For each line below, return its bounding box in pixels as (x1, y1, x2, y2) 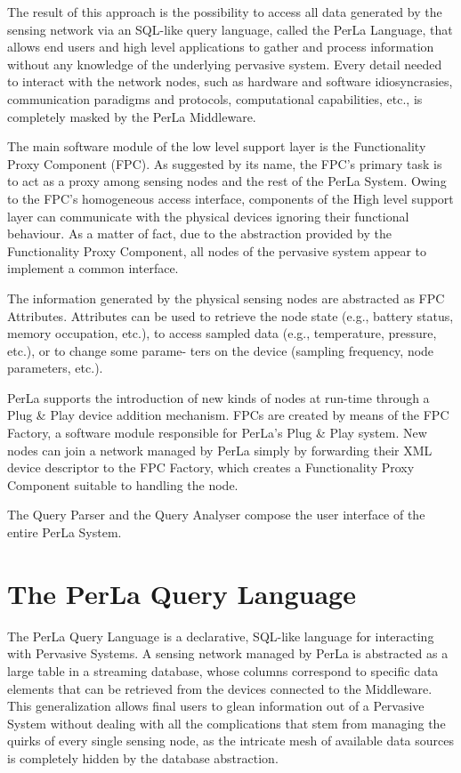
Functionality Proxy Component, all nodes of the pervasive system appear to (7, 241, 427, 260)
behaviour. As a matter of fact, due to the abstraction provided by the (7, 224, 392, 243)
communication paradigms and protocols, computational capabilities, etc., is (7, 89, 423, 108)
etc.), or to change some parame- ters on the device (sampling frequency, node (7, 341, 434, 359)
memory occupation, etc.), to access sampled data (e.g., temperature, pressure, (7, 324, 437, 342)
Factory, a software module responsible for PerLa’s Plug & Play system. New (7, 423, 427, 442)
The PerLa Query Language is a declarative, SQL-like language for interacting (7, 626, 434, 645)
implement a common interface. (7, 259, 179, 278)
